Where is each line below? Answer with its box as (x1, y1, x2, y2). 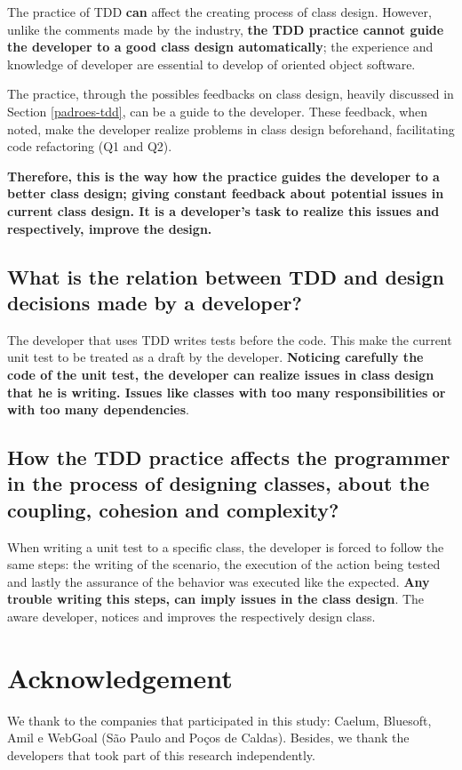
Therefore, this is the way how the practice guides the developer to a (7, 166, 440, 185)
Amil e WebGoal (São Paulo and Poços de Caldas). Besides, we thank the (7, 728, 410, 747)
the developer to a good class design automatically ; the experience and (7, 37, 434, 56)
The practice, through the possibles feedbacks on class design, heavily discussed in (7, 84, 454, 103)
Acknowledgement (7, 659, 233, 695)
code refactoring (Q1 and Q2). (7, 137, 172, 156)
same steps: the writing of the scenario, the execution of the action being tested (7, 555, 441, 573)
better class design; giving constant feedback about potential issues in (7, 184, 444, 203)
